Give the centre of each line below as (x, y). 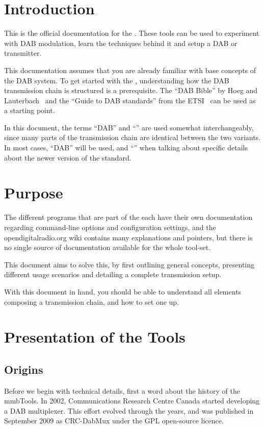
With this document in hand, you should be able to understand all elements (123, 291)
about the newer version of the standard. (68, 157)
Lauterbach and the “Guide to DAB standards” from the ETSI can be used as (130, 100)
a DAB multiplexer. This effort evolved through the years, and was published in (129, 410)
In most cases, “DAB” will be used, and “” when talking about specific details (126, 148)
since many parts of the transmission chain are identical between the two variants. (133, 137)
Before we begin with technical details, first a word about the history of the (122, 390)
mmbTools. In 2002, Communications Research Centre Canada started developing (132, 401)
